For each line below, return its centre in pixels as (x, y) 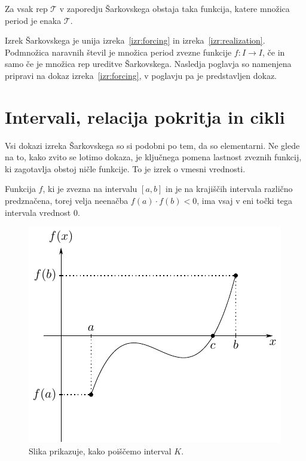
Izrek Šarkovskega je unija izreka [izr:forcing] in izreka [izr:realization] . (135, 40)
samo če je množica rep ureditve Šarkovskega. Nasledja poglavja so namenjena (148, 64)
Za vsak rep (26, 8)
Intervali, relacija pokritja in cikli (145, 116)
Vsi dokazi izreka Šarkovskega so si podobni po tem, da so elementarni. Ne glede (152, 145)
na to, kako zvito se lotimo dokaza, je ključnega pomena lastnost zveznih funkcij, (153, 157)
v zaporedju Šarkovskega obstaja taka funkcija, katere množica (175, 8)
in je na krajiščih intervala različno (229, 189)
